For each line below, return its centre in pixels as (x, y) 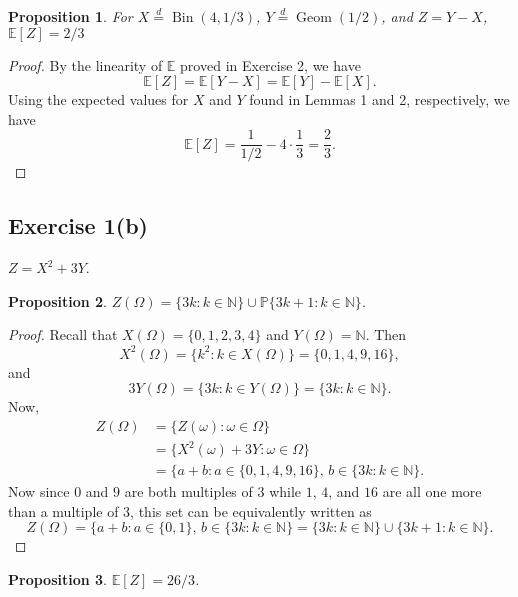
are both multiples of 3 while (213, 491)
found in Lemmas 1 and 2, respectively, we (379, 99)
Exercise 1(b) (78, 225)
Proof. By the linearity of (85, 64)
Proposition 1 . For (70, 16)
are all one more (432, 491)
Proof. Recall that (63, 334)
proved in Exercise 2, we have (270, 64)
